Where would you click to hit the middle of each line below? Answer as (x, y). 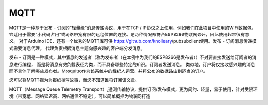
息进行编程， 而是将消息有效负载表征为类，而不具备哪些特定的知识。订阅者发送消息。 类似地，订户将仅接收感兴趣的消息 (132, 64)
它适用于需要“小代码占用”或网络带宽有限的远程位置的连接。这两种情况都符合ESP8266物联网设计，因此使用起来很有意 (129, 34)
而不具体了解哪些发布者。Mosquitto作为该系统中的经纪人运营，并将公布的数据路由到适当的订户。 (109, 71)
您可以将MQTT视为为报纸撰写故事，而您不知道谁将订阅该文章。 (74, 80)
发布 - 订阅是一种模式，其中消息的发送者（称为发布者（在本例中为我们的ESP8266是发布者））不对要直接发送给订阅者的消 (133, 57)
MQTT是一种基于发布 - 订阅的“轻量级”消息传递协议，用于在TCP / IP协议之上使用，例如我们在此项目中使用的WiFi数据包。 (132, 28)
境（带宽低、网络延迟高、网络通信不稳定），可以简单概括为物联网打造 (80, 96)
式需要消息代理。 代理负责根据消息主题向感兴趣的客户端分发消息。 (77, 48)
